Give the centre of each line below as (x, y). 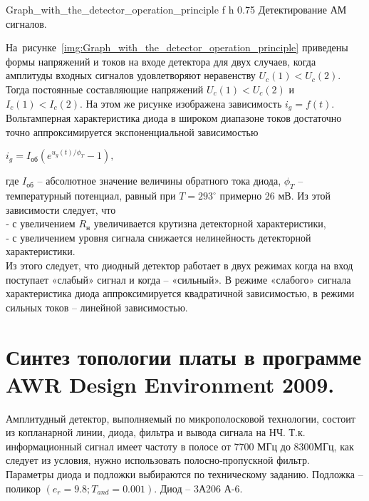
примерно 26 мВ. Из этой (275, 195)
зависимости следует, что (61, 209)
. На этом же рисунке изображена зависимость (181, 103)
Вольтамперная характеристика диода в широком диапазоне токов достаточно (174, 118)
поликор (23, 488)
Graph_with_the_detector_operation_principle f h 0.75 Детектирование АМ (176, 9)
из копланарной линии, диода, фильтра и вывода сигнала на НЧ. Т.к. (156, 432)
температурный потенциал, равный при (91, 195)
